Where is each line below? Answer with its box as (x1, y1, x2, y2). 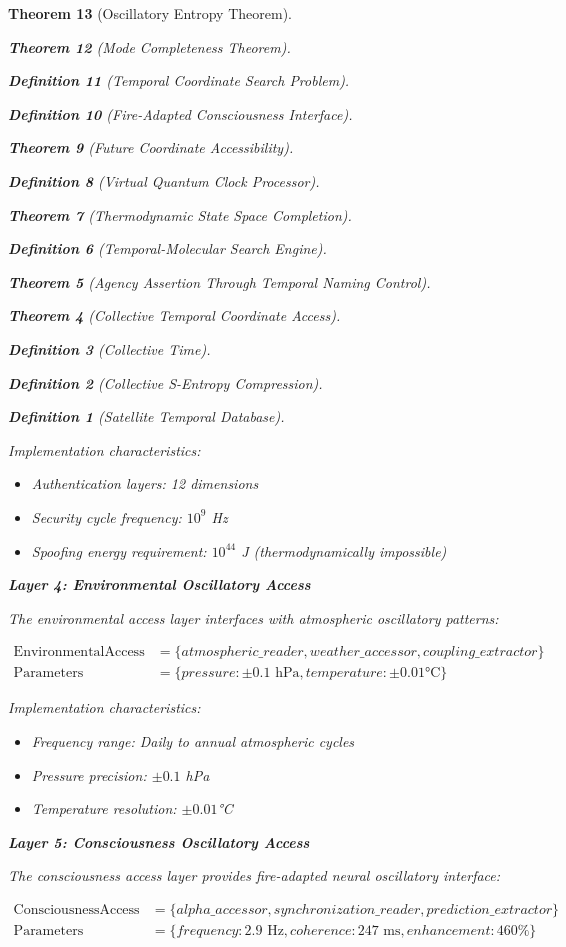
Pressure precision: (31, 764, 147, 785)
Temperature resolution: (31, 798, 177, 819)
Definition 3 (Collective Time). (8, 338, 211, 359)
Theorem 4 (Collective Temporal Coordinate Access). (8, 305, 341, 326)
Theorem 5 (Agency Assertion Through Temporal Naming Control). (8, 271, 431, 292)
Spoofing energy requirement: (31, 540, 207, 561)
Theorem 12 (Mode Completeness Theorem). (8, 36, 291, 57)
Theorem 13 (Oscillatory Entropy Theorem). (8, 3, 292, 23)
